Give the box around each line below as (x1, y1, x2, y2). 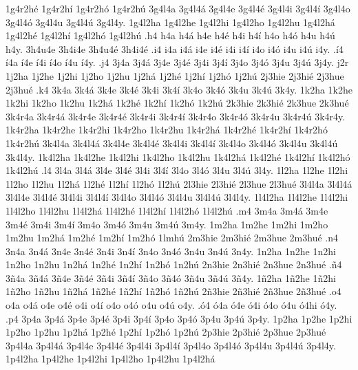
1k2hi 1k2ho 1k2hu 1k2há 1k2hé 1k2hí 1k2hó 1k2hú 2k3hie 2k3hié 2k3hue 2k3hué (6, 96, 349, 110)
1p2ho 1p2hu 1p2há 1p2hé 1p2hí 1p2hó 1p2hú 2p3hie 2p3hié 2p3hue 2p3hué (6, 325, 326, 339)
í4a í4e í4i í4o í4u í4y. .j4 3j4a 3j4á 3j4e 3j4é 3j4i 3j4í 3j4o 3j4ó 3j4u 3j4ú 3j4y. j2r (6, 55, 349, 69)
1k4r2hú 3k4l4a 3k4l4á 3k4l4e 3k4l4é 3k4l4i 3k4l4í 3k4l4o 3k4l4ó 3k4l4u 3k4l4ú (6, 135, 338, 150)
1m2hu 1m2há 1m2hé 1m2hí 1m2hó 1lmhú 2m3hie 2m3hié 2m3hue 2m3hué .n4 (6, 230, 338, 245)
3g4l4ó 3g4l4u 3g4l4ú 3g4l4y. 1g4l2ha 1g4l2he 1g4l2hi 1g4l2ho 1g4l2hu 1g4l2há (6, 14, 335, 29)
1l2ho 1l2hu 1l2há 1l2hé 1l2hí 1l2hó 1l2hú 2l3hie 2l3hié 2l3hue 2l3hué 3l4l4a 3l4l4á (6, 176, 352, 191)
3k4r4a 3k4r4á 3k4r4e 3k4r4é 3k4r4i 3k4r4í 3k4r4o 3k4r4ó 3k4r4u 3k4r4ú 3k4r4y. (6, 109, 346, 123)
